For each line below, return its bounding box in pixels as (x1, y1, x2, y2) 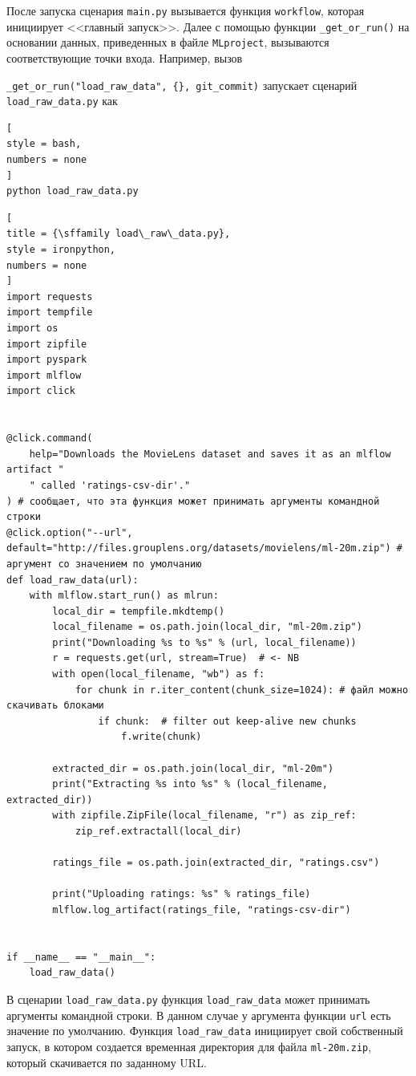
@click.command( (6, 432, 93, 445)
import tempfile (6, 307, 93, 319)
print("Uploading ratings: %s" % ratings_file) (52, 888, 311, 900)
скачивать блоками (6, 700, 104, 712)
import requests (6, 290, 93, 302)
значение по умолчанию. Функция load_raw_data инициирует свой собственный (6, 1022, 403, 1039)
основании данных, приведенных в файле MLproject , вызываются (6, 34, 329, 51)
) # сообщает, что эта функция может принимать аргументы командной (6, 495, 380, 507)
